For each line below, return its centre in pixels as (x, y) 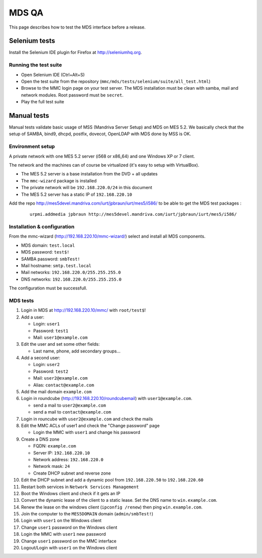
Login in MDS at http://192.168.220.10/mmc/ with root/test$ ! (83, 310)
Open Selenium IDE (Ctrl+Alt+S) (53, 75)
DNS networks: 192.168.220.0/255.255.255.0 (71, 279)
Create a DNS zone (40, 439)
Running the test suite (35, 65)
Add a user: (33, 317)
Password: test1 (51, 331)
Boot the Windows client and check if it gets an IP (71, 493)
